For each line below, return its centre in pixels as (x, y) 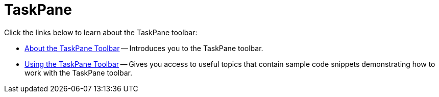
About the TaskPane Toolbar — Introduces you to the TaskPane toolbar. (144, 48)
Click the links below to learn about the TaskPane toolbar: (101, 32)
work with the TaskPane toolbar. (79, 72)
